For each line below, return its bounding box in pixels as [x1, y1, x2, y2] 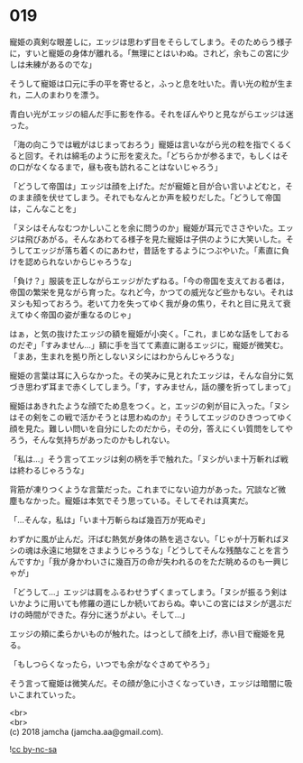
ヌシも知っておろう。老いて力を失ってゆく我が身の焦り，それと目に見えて [9, 298, 284, 308]
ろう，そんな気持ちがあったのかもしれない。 [9, 434, 175, 445]
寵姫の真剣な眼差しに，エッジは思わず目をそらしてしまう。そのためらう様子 [9, 36, 293, 47]
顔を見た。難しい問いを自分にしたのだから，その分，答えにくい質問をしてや [9, 423, 293, 434]
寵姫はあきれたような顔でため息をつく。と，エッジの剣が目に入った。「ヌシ [9, 400, 290, 411]
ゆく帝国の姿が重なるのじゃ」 [24, 308, 136, 320]
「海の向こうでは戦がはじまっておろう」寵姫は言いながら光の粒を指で [9, 139, 270, 150]
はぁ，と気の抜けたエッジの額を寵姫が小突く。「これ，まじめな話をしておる [9, 328, 290, 339]
